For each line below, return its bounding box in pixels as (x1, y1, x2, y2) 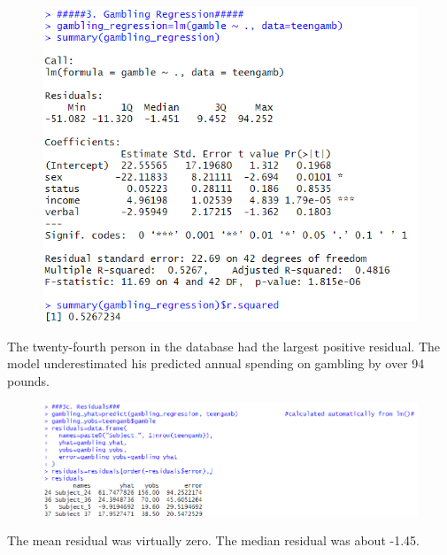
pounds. (7, 372, 50, 390)
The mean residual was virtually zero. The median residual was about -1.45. (7, 531, 420, 550)
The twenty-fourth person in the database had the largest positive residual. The (7, 336, 440, 355)
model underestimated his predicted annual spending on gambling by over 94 (7, 354, 425, 373)
